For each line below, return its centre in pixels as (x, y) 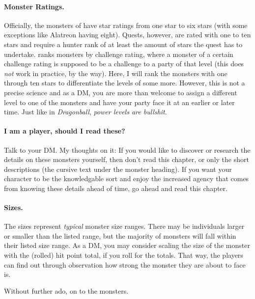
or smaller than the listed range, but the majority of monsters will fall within (120, 235)
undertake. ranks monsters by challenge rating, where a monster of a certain (119, 54)
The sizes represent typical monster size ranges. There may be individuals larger (124, 226)
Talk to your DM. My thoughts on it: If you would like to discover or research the (127, 149)
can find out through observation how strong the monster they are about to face (125, 264)
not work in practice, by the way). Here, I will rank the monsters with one (116, 73)
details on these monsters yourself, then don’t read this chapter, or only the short (127, 159)
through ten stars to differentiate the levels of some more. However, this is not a (125, 83)
